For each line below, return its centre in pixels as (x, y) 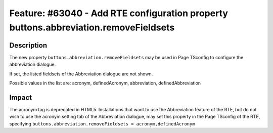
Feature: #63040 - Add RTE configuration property (119, 13)
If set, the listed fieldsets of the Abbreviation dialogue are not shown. (81, 74)
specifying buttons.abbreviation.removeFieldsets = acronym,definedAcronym (102, 123)
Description (28, 45)
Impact (21, 97)
